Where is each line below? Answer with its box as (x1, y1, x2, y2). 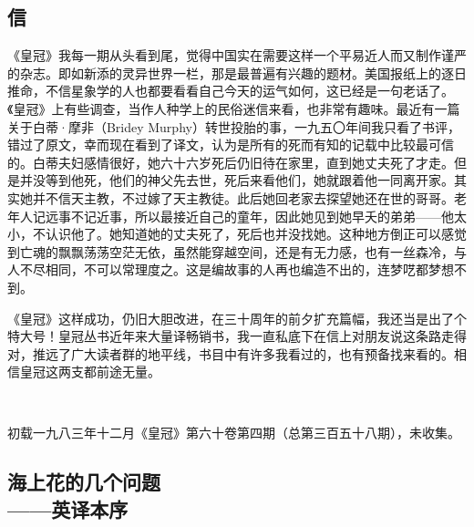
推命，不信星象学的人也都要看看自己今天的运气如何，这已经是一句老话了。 (7, 81, 454, 100)
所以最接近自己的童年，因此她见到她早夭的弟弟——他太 (134, 206, 467, 225)
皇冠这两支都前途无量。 (19, 362, 160, 381)
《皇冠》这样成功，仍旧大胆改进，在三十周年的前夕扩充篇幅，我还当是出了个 (7, 308, 467, 327)
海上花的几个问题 (7, 468, 160, 496)
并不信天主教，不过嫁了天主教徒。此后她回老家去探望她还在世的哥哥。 (32, 188, 454, 207)
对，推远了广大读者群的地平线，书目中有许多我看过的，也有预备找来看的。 (7, 344, 454, 363)
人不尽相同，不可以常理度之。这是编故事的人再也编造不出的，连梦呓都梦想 (7, 260, 454, 279)
